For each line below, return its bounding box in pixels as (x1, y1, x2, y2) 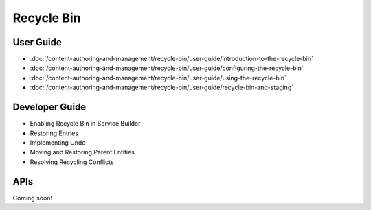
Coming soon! (12, 194, 53, 202)
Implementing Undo (30, 138, 86, 147)
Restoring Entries (30, 129, 79, 137)
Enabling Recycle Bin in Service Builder (30, 119, 141, 128)
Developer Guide (12, 102, 87, 113)
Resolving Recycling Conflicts (30, 158, 114, 166)
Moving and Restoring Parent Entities (30, 148, 135, 156)
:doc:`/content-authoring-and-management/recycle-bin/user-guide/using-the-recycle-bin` (30, 73, 286, 82)
